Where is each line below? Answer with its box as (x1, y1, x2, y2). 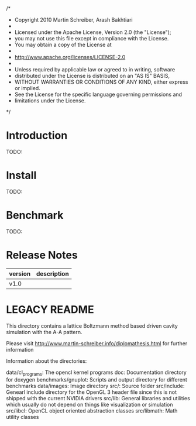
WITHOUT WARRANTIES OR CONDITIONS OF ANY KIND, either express (14, 78, 188, 85)
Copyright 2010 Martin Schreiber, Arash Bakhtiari (14, 16, 133, 23)
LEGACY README (6, 303, 95, 316)
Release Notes (6, 249, 78, 262)
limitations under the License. (14, 97, 86, 104)
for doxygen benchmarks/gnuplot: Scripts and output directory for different (6, 376, 187, 383)
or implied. (14, 85, 41, 91)
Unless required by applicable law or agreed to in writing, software (14, 66, 176, 73)
